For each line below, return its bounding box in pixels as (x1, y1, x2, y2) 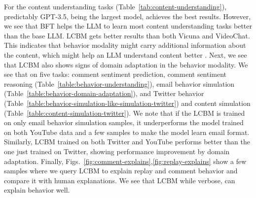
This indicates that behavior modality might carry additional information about (4, 40, 246, 50)
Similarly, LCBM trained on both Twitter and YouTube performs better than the (4, 136, 250, 147)
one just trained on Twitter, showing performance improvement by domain (4, 146, 230, 156)
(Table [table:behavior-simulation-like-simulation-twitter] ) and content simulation (4, 98, 251, 108)
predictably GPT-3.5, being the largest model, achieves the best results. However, (4, 11, 251, 21)
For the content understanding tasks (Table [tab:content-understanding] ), (4, 1, 227, 11)
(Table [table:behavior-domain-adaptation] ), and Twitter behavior (4, 88, 204, 99)
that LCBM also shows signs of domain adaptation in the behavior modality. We (4, 59, 248, 69)
